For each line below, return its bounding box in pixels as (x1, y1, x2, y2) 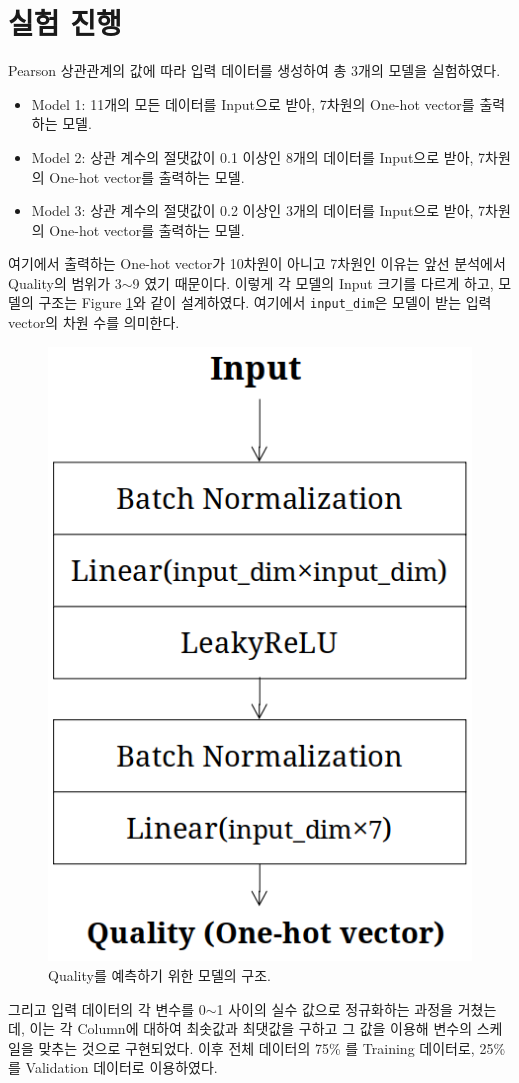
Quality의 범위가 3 (8, 272, 122, 293)
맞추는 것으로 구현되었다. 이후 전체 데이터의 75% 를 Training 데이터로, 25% (38, 1037, 506, 1058)
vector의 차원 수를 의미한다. (8, 312, 180, 333)
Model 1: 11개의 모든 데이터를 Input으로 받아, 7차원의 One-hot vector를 (31, 93, 475, 114)
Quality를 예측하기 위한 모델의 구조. (48, 965, 272, 986)
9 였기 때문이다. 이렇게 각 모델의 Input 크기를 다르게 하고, (132, 272, 494, 293)
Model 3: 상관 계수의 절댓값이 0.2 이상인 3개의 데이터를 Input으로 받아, (31, 200, 474, 221)
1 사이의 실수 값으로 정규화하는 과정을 (216, 998, 453, 1019)
